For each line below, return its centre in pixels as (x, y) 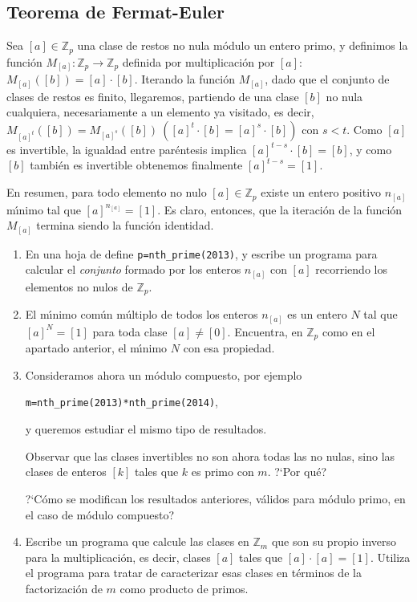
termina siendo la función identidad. (125, 225)
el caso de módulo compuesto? (100, 514)
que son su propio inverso (334, 541)
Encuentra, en (269, 331)
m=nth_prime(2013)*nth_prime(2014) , (121, 402)
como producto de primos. (184, 588)
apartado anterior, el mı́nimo (96, 348)
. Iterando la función (185, 79)
